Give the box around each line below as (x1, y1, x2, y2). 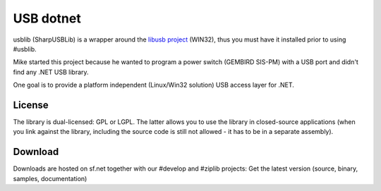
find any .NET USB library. (13, 68, 89, 76)
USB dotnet (13, 11, 81, 26)
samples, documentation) (13, 174, 87, 183)
